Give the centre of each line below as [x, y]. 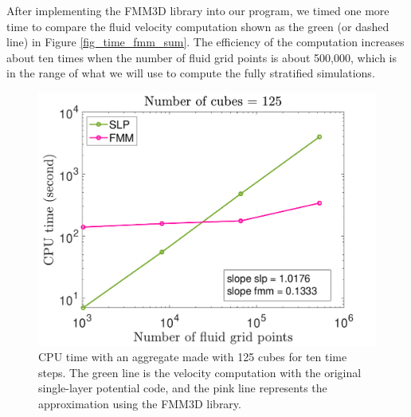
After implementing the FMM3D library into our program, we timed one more [198, 10]
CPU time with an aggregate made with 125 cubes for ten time [193, 357]
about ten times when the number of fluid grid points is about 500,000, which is [202, 57]
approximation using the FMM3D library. [140, 403]
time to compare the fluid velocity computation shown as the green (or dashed [198, 26]
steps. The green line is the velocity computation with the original [200, 372]
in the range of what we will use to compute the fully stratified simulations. [191, 73]
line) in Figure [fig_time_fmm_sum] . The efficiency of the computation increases [205, 42]
